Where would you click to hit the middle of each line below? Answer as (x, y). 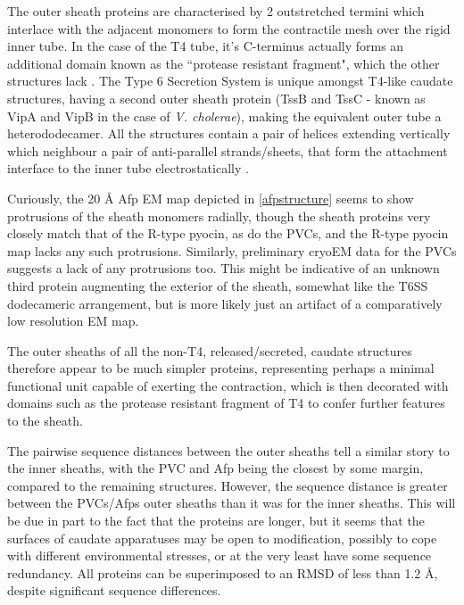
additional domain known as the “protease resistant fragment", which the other (224, 63)
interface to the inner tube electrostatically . (128, 168)
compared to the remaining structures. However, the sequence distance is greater (228, 485)
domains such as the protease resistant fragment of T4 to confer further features (226, 403)
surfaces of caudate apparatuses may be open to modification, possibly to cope (222, 538)
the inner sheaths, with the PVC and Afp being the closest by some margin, (215, 468)
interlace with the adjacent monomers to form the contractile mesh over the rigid (229, 28)
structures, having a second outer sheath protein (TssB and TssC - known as (216, 98)
